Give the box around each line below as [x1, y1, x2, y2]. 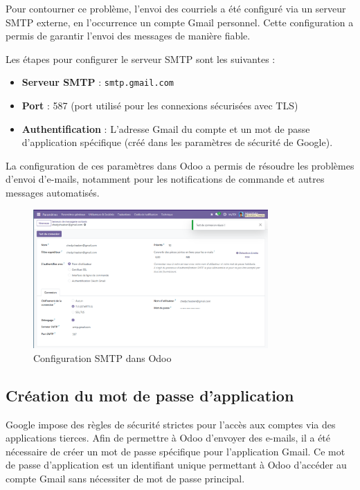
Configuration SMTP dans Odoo [33, 350, 172, 365]
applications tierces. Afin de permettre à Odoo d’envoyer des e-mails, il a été [6, 430, 331, 445]
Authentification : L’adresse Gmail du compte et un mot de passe [21, 121, 310, 136]
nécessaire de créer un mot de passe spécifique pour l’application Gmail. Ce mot [6, 444, 345, 458]
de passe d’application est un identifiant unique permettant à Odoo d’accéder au [6, 457, 347, 472]
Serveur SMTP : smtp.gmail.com [21, 75, 174, 89]
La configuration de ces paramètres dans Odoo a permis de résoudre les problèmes [6, 158, 354, 172]
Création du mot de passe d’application [6, 384, 294, 406]
